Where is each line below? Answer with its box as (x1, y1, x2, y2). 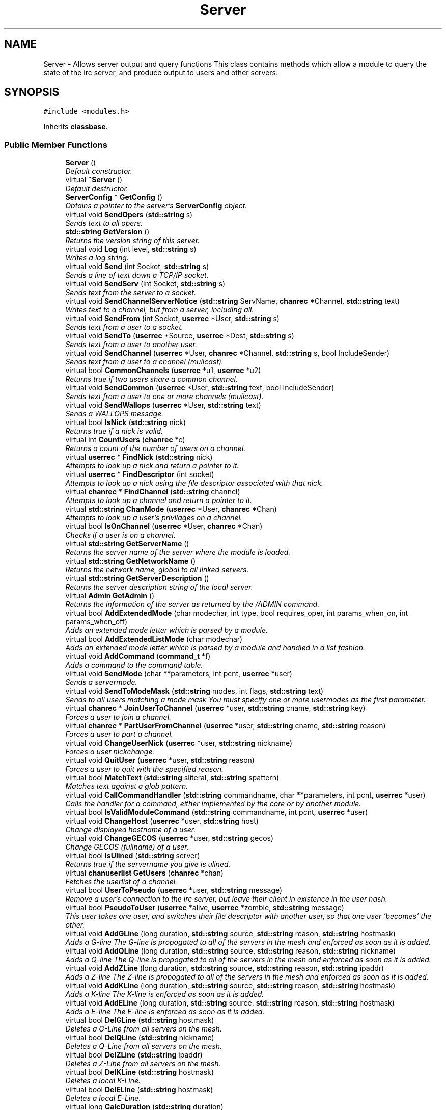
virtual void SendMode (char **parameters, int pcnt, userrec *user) (65, 669, 292, 678)
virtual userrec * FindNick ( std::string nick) (65, 453, 213, 462)
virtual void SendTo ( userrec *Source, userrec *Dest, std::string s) (65, 331, 294, 340)
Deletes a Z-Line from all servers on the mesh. (65, 1059, 221, 1068)
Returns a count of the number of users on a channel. (65, 444, 246, 453)
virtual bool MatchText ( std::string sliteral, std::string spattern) (65, 773, 280, 782)
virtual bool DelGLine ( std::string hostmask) (65, 1016, 214, 1025)
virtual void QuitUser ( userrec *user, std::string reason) (65, 756, 255, 765)
